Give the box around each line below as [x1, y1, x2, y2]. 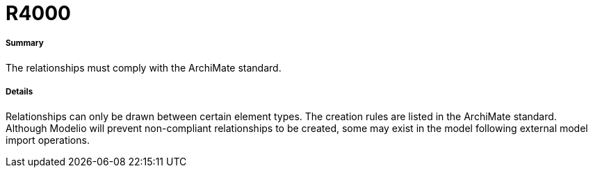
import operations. [6, 133, 90, 146]
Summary [6, 38, 44, 49]
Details [6, 87, 33, 97]
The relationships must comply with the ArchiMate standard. [6, 61, 282, 74]
